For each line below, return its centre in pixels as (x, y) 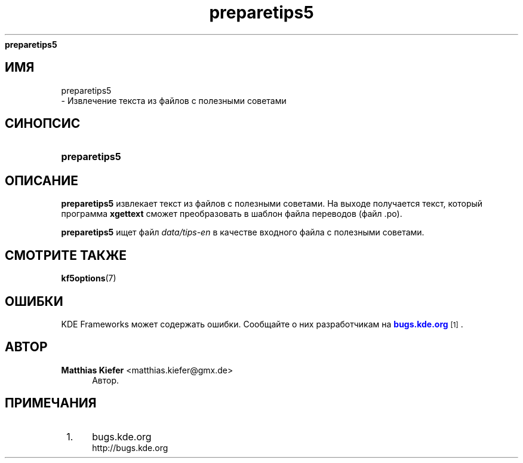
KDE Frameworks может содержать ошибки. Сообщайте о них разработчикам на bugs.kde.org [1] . (262, 324)
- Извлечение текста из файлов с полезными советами (174, 100)
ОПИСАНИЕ (41, 180)
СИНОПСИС (43, 124)
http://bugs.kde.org (130, 447)
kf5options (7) (89, 278)
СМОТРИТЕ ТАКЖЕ (66, 255)
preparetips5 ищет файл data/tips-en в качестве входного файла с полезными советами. (243, 232)
